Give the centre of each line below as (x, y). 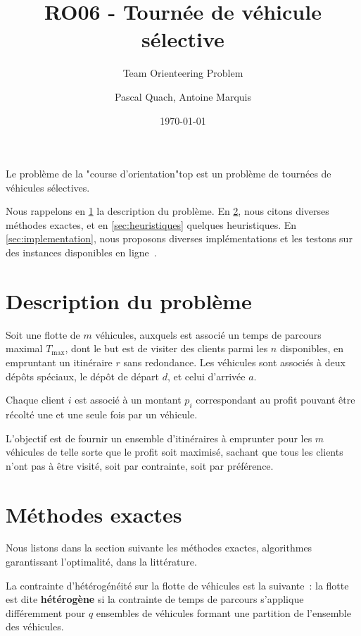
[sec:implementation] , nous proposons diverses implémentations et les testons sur (179, 238)
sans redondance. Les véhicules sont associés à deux (234, 362)
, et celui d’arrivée (206, 376)
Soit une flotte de (43, 334)
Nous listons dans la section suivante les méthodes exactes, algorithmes (159, 548)
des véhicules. (35, 626)
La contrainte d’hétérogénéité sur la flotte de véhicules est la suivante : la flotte (177, 585)
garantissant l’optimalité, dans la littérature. (101, 562)
